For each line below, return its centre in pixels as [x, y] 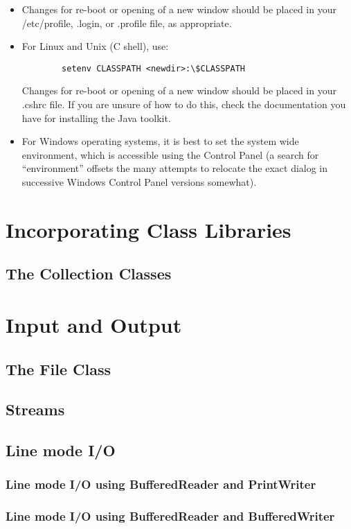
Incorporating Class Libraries [148, 229]
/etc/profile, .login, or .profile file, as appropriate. [127, 23]
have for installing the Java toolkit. [96, 118]
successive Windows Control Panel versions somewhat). [139, 182]
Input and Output [94, 324]
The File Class [58, 368]
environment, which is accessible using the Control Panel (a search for [170, 154]
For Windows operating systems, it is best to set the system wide [160, 141]
